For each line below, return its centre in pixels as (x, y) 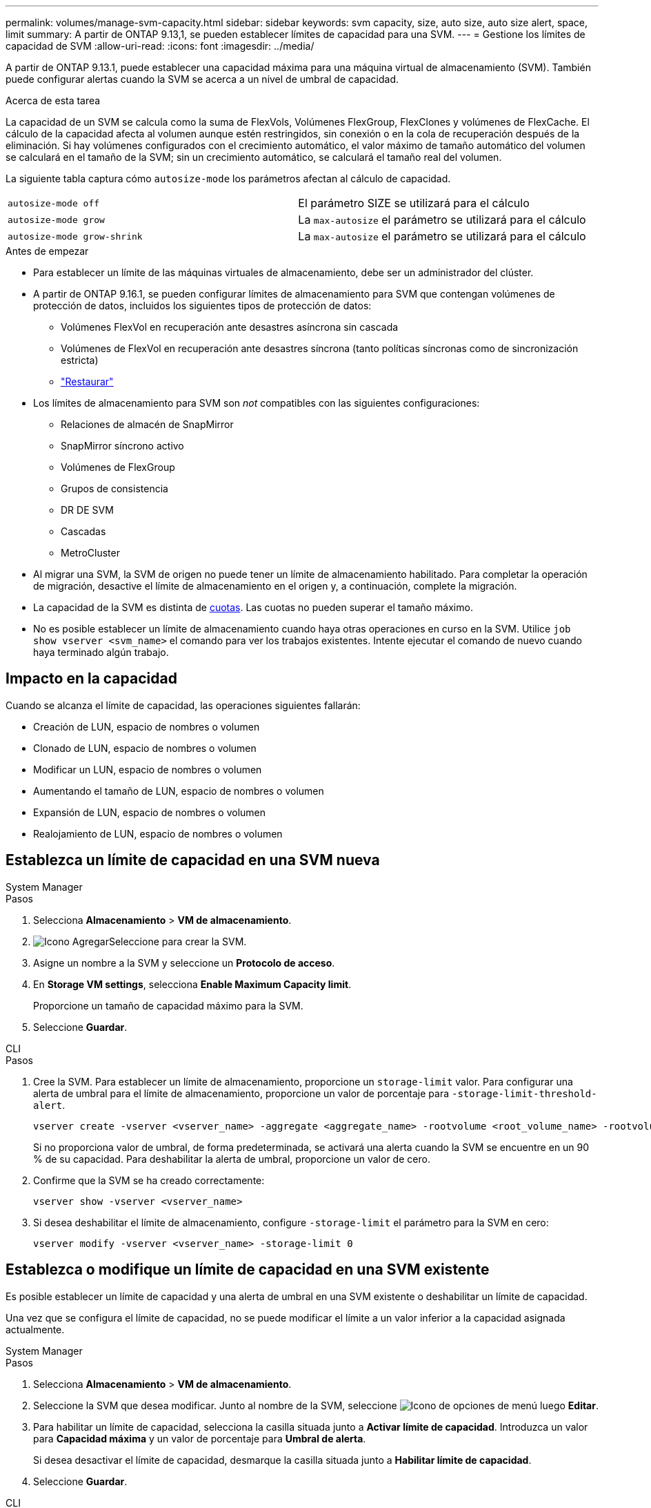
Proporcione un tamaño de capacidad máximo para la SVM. (168, 1005)
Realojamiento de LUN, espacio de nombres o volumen (158, 833)
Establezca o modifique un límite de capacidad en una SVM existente (248, 1270)
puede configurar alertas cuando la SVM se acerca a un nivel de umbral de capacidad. (202, 79)
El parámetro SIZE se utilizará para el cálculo (414, 203)
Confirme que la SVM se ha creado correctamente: (149, 1180)
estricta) (80, 360)
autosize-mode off (54, 203)
